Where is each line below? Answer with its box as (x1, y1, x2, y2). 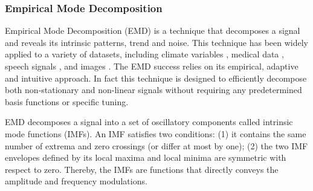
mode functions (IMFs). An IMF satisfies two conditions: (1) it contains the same (5, 127, 306, 140)
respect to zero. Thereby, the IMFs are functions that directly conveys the (5, 163, 279, 175)
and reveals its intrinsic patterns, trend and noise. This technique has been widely (5, 36, 308, 48)
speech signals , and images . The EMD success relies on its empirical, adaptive (5, 60, 298, 72)
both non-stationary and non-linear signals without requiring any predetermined (5, 83, 302, 96)
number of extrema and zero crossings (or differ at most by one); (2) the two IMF (5, 139, 308, 152)
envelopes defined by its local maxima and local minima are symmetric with (5, 151, 286, 164)
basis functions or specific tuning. (5, 95, 129, 108)
